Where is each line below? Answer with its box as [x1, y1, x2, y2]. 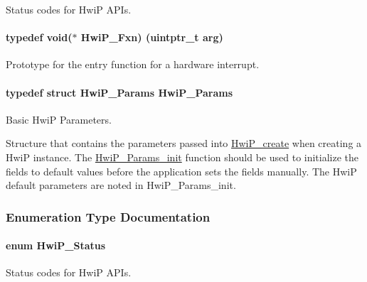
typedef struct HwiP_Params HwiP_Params [6, 85, 233, 99]
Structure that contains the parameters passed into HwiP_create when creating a [6, 136, 362, 151]
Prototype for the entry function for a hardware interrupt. [6, 57, 260, 72]
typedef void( [6, 30, 73, 45]
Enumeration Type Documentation [6, 207, 211, 225]
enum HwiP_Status [6, 238, 106, 253]
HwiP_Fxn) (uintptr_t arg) [80, 30, 223, 45]
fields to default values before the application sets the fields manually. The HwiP [6, 163, 357, 178]
